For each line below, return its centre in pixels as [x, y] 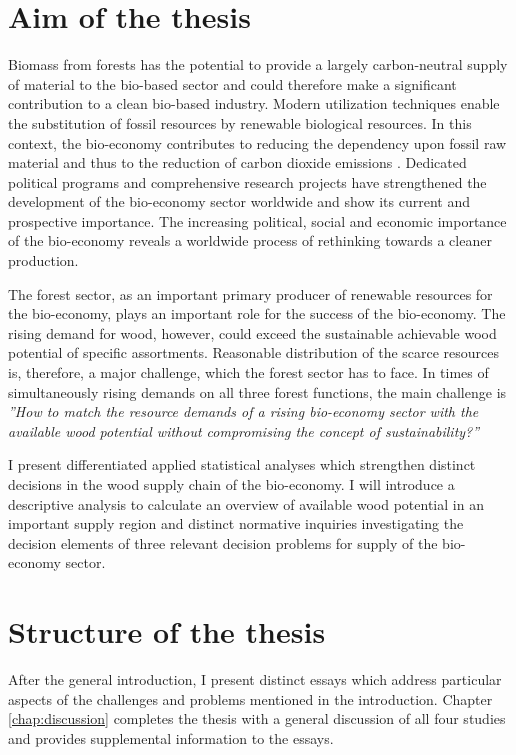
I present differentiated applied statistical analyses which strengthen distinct [242, 464]
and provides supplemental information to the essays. [171, 737]
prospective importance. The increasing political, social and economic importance [257, 220]
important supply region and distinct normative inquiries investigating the [236, 523]
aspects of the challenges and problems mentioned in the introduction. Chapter [250, 698]
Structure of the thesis [167, 631]
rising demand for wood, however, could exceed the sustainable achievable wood [252, 332]
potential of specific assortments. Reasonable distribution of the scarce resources [254, 352]
